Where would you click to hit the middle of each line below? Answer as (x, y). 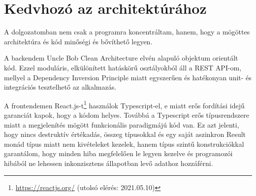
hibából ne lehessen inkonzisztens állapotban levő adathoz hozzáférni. (109, 163)
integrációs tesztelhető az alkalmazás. (60, 87)
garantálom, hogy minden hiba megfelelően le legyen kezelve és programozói (118, 153)
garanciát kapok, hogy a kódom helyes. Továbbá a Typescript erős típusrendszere (127, 114)
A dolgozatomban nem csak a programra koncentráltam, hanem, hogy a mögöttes (127, 32)
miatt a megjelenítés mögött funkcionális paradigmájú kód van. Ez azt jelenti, (122, 124)
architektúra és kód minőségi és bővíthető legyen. (78, 41)
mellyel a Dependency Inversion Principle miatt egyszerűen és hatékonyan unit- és (128, 77)
